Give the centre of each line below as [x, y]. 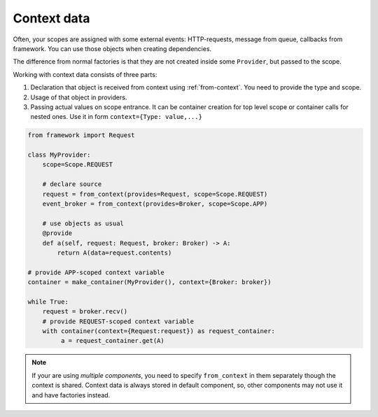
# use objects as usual [83, 223]
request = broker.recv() [85, 312]
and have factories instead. [71, 395]
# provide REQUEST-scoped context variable [118, 321]
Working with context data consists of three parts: [85, 74]
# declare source [72, 184]
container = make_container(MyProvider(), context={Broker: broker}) [149, 282]
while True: [48, 302]
